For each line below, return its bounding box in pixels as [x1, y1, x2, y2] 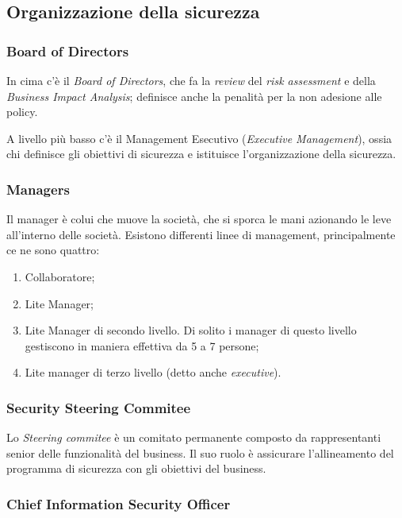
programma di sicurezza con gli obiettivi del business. [6, 460, 266, 477]
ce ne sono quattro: [6, 242, 100, 258]
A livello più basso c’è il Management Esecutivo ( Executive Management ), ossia [6, 129, 392, 146]
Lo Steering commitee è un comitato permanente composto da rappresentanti [6, 429, 381, 446]
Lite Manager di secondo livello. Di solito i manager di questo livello [25, 322, 357, 338]
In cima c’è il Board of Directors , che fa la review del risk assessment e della [6, 72, 376, 88]
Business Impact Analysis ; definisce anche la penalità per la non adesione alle [6, 87, 382, 104]
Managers [6, 179, 70, 199]
